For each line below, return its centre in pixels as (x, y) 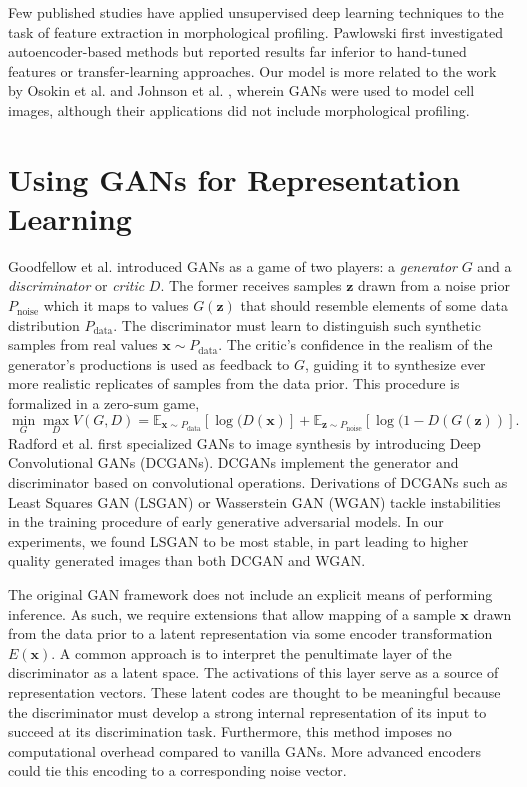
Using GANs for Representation (234, 178)
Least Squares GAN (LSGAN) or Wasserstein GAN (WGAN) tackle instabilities (254, 501)
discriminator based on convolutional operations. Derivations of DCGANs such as (258, 482)
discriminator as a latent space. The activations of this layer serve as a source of (253, 672)
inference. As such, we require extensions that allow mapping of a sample (232, 613)
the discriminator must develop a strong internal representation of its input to (247, 711)
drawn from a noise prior (434, 285)
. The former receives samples (251, 285)
